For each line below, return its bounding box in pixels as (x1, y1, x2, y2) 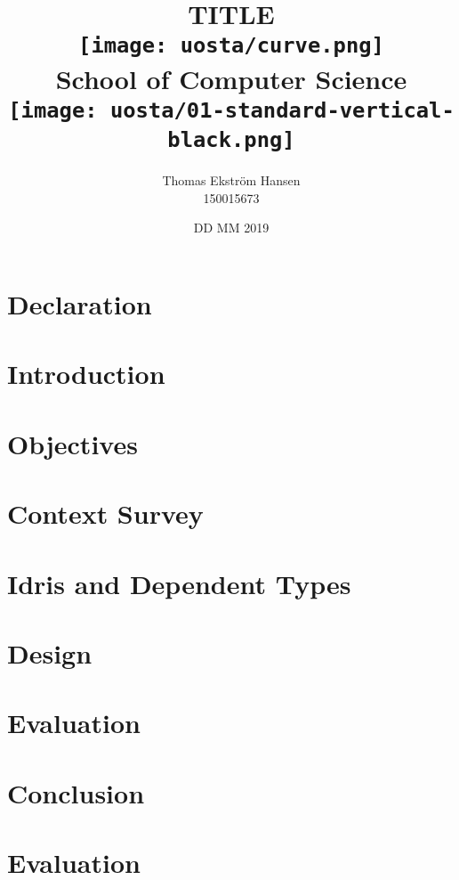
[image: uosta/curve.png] (78, 33, 384, 59)
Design (7, 634, 93, 671)
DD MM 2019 (193, 218, 270, 237)
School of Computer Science (55, 60, 407, 96)
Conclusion (7, 774, 145, 811)
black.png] (167, 127, 295, 153)
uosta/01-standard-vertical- (109, 97, 455, 123)
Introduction (7, 355, 165, 392)
